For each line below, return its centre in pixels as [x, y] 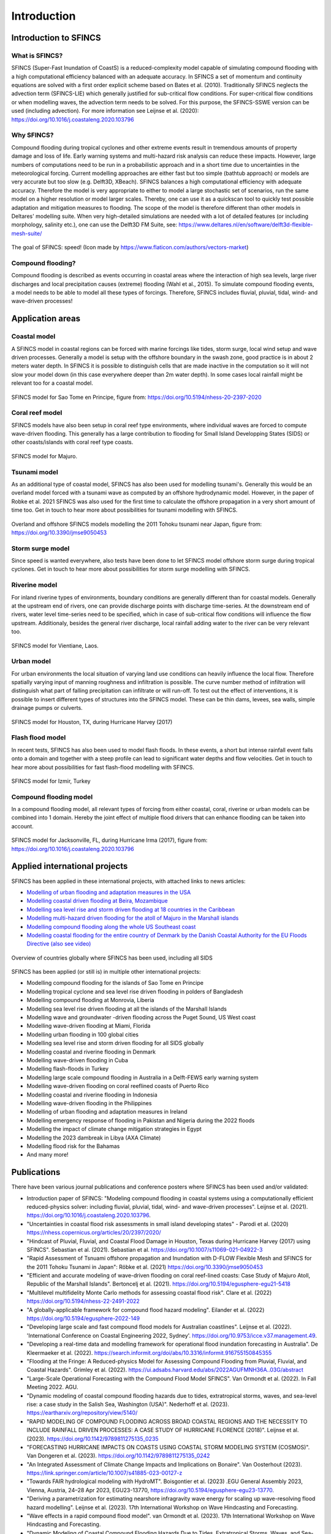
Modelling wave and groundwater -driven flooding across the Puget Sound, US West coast [141, 1017]
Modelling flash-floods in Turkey [68, 1069]
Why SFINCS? [32, 135]
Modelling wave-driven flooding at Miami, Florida [89, 1026]
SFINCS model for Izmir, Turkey [51, 781]
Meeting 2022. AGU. [52, 1387]
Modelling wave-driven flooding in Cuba [78, 1060]
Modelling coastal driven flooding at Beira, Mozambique [97, 901]
